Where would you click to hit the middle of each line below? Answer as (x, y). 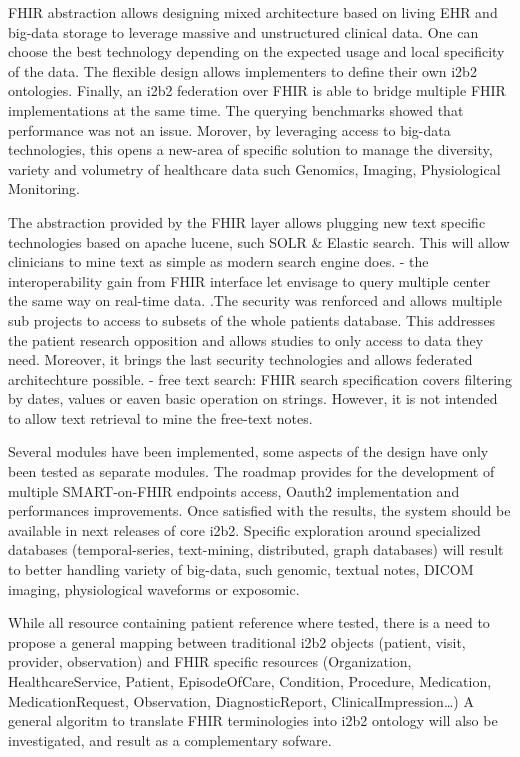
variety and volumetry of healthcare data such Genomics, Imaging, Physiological (254, 168)
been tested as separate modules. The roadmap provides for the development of (251, 471)
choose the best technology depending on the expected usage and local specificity (256, 51)
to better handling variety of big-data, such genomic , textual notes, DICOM (241, 569)
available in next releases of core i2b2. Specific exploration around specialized (244, 529)
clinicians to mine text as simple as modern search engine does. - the (218, 261)
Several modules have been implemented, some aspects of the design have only (248, 451)
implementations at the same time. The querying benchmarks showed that (236, 109)
